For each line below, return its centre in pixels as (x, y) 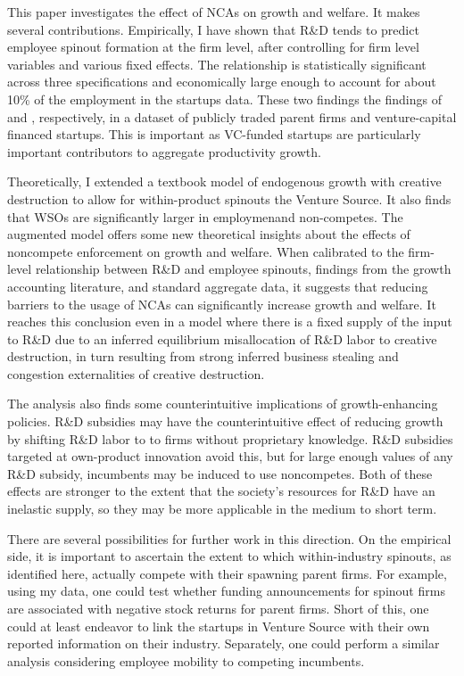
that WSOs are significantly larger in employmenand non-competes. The (205, 216)
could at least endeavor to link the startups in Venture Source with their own (219, 626)
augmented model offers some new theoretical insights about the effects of (209, 234)
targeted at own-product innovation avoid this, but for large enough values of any (230, 456)
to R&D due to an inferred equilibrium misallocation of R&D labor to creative (222, 338)
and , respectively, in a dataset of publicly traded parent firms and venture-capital (232, 116)
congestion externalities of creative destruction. (136, 373)
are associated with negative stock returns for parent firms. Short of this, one (218, 608)
